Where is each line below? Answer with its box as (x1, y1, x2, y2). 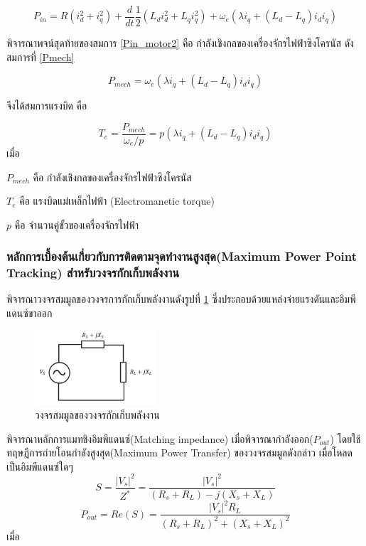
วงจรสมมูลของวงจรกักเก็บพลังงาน (35, 407, 160, 422)
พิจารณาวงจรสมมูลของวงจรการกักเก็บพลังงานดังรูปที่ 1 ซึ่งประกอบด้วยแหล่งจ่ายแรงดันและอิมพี (6, 291, 356, 306)
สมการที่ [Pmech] (6, 49, 75, 64)
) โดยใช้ (330, 431, 361, 446)
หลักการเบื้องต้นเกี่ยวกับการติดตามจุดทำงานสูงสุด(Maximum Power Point (6, 247, 357, 265)
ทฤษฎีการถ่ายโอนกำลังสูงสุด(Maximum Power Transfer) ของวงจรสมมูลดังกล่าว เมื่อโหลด (6, 445, 352, 460)
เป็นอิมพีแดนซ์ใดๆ (6, 459, 73, 473)
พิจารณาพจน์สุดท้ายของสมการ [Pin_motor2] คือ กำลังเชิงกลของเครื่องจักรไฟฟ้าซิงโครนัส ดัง (6, 36, 354, 50)
